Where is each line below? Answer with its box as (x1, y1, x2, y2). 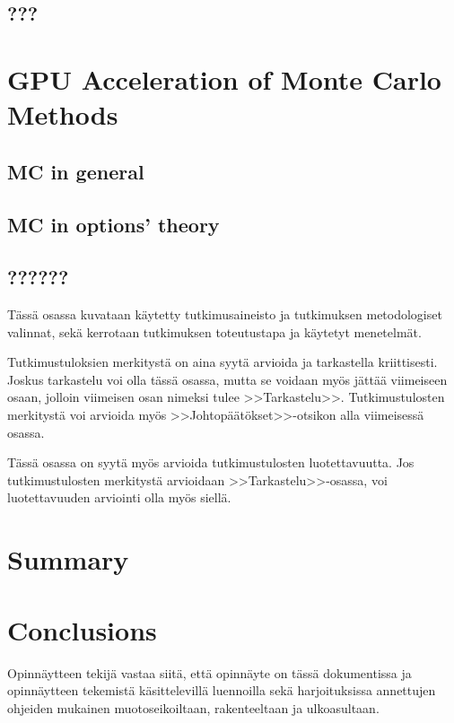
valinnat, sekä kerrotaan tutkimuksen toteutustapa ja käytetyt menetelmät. (7, 322, 422, 341)
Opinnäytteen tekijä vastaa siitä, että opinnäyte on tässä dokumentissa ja (7, 663, 412, 682)
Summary (7, 541, 129, 578)
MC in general (7, 157, 144, 185)
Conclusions (7, 611, 157, 648)
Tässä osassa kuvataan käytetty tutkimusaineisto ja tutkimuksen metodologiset (7, 305, 442, 324)
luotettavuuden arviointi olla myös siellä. (7, 488, 231, 507)
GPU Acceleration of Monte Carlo (7, 60, 441, 97)
